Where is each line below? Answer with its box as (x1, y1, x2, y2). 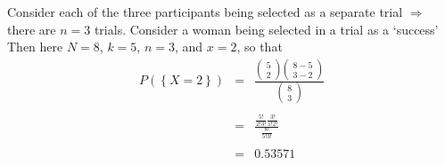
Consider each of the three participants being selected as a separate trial (7, 3, 403, 20)
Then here (7, 37, 63, 56)
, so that (236, 37, 283, 56)
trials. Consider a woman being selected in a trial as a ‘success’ (94, 20, 439, 38)
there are (7, 20, 56, 38)
